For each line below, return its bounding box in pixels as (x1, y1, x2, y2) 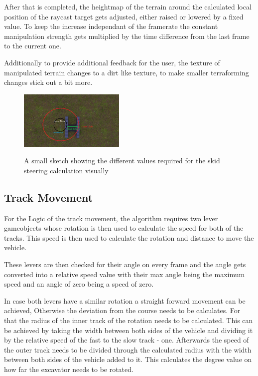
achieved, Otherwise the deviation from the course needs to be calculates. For (4, 305, 241, 316)
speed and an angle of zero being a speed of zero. (4, 279, 154, 289)
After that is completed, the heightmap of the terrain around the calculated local (4, 1, 252, 11)
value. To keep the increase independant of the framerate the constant (4, 21, 218, 31)
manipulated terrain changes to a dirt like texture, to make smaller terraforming (4, 67, 249, 77)
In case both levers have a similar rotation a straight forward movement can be (4, 295, 246, 306)
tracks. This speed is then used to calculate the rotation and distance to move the (4, 232, 254, 243)
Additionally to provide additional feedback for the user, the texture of (4, 57, 220, 67)
